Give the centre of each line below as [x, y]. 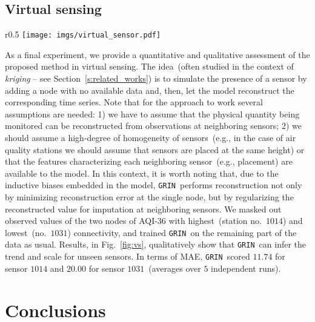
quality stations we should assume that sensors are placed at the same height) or [155, 149]
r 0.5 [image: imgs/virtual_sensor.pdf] [83, 34]
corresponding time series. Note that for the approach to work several [134, 102]
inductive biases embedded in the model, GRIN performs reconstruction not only [154, 185]
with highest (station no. [215, 221]
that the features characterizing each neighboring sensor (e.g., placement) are [149, 161]
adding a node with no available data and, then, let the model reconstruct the [150, 90]
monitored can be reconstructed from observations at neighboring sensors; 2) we [153, 126]
